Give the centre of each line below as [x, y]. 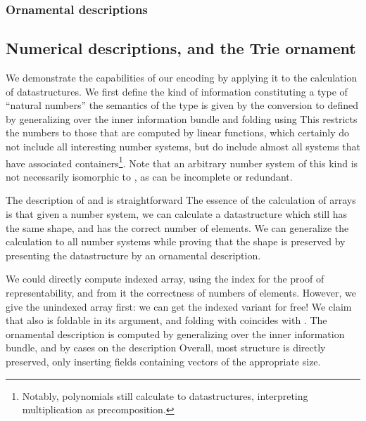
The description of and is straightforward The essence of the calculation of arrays [181, 200]
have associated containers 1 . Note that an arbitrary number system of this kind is [182, 162]
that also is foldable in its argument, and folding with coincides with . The [166, 320]
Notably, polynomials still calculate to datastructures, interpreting [165, 395]
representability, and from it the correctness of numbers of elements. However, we [181, 293]
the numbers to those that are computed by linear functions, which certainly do [178, 132]
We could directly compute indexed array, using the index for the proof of [165, 279]
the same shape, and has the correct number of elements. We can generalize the [177, 227]
